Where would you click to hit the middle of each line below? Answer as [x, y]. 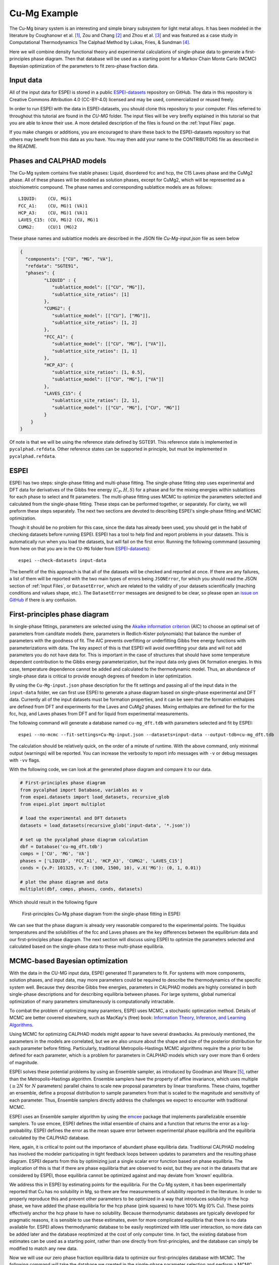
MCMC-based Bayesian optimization [69, 961]
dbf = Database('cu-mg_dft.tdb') [61, 847]
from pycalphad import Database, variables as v [81, 790]
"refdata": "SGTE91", [52, 266]
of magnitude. [24, 1062]
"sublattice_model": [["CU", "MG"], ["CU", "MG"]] [116, 408]
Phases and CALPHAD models [58, 161]
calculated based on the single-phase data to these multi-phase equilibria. [87, 947]
